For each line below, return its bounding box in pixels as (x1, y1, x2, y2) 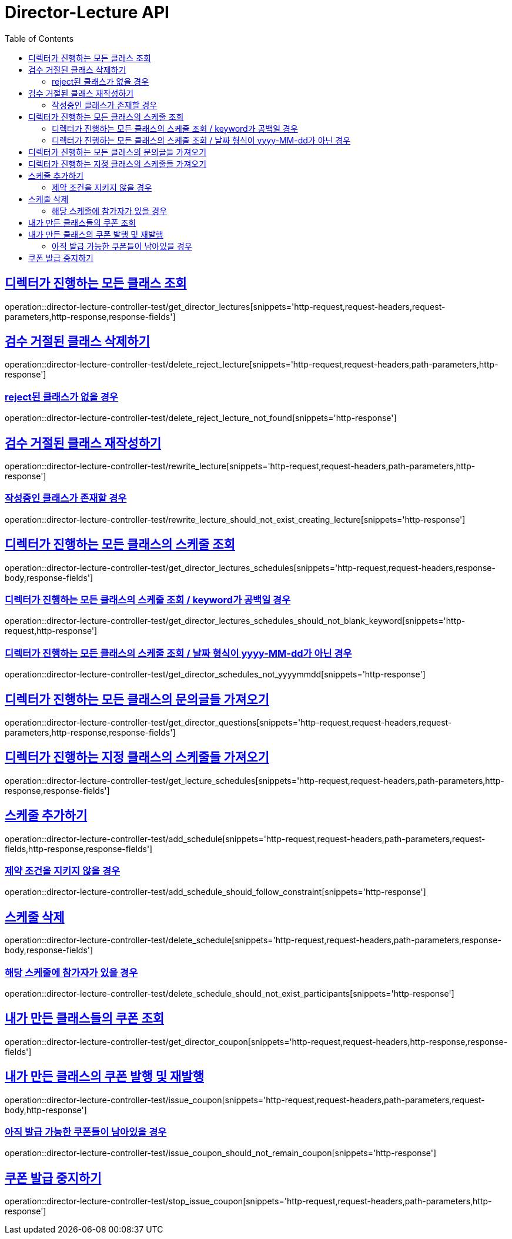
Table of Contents (5, 33, 74, 44)
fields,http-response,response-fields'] (5, 843, 153, 854)
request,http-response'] (5, 626, 98, 636)
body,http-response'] (5, 1104, 87, 1115)
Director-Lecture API (5, 2, 169, 22)
